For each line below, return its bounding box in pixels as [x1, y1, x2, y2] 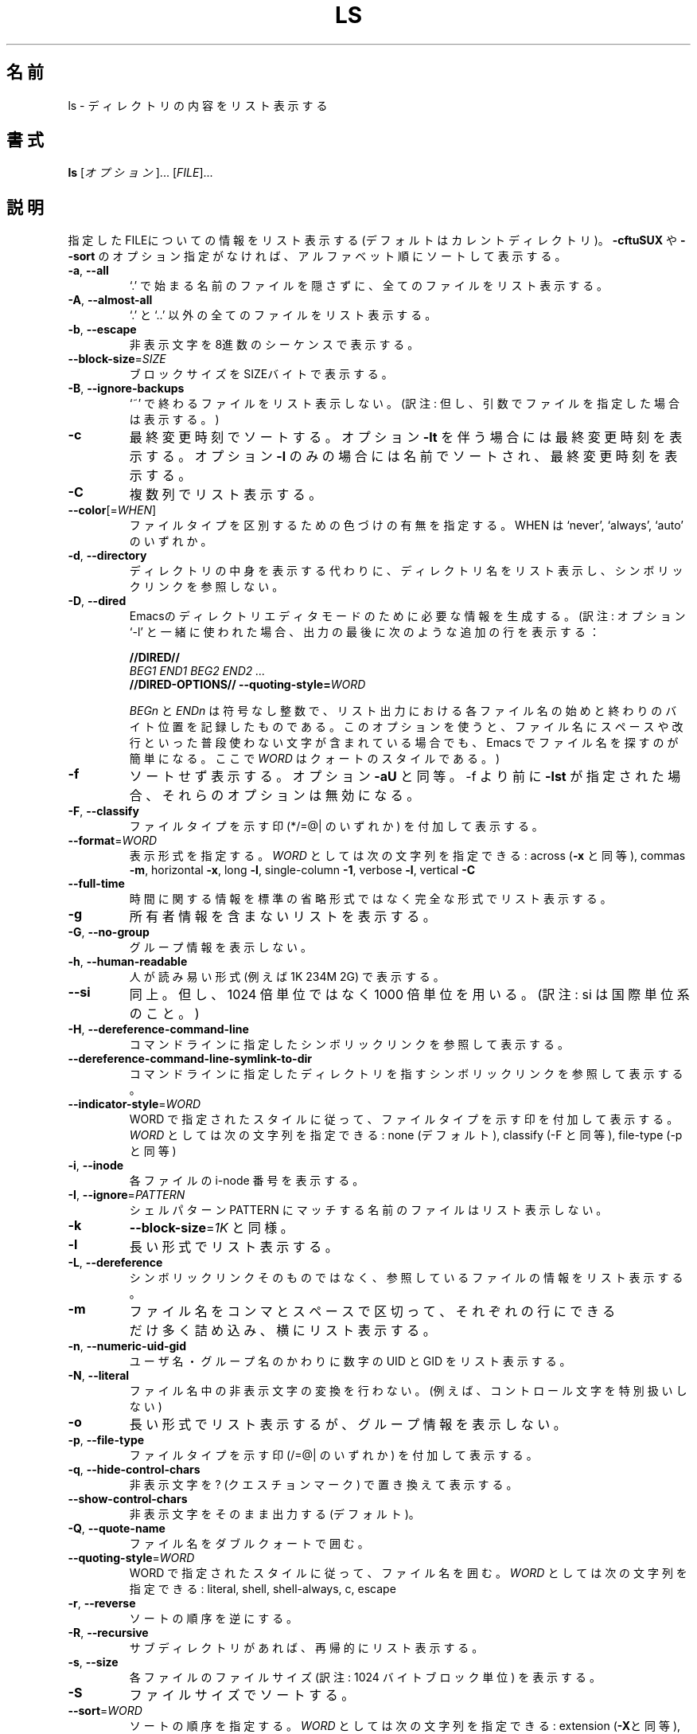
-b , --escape [68, 322, 137, 337]
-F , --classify [68, 804, 139, 818]
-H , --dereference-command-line [68, 1022, 249, 1037]
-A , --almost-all [68, 293, 153, 307]
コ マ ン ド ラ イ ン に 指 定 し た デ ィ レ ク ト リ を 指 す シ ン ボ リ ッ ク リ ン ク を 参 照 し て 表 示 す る [129, 1067, 683, 1081]
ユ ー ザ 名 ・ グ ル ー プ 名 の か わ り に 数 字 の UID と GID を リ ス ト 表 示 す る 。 [129, 1354, 571, 1369]
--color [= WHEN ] [68, 503, 157, 517]
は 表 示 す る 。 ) [129, 412, 220, 427]
